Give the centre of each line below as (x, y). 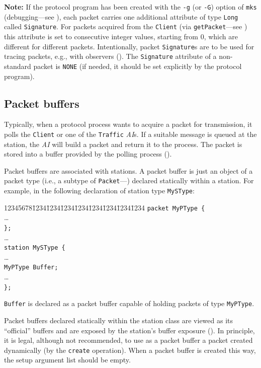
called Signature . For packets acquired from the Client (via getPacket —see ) (126, 26)
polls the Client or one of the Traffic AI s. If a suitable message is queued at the (130, 134)
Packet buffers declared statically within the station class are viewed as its (119, 320)
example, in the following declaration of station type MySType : (99, 191)
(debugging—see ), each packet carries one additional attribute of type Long (121, 16)
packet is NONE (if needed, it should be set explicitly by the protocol (138, 66)
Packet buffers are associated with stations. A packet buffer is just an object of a (128, 170)
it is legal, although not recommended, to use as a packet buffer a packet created (128, 340)
